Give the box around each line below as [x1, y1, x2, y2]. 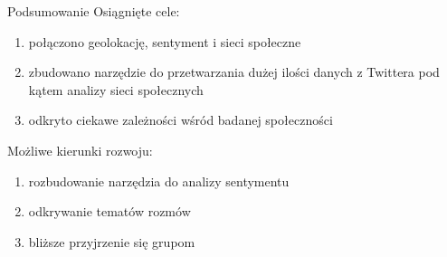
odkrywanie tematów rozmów [28, 202, 191, 221]
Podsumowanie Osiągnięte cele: [7, 2, 180, 20]
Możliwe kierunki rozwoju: [7, 140, 153, 159]
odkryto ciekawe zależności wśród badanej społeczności [28, 110, 333, 129]
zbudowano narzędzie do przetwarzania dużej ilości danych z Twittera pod [28, 62, 440, 81]
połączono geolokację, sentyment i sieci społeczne [28, 32, 301, 51]
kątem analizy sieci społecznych [28, 80, 204, 99]
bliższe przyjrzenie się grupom [28, 232, 195, 251]
